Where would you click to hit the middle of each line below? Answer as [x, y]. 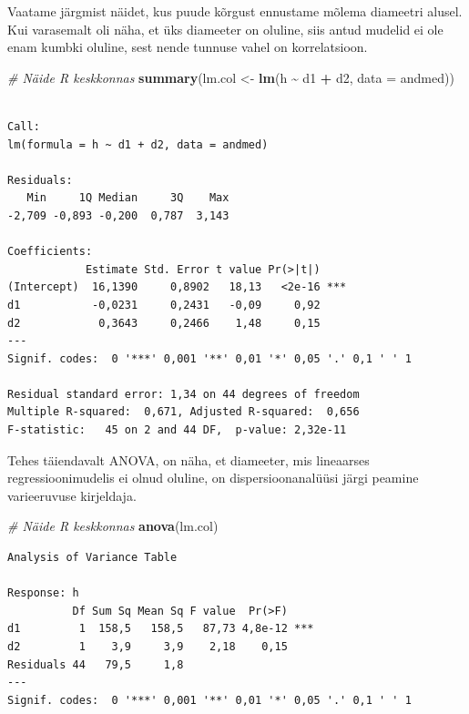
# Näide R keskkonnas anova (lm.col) [113, 526]
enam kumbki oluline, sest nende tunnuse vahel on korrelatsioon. [188, 47]
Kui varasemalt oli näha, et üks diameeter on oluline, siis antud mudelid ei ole [225, 29]
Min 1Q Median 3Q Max [128, 198]
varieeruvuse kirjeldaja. [72, 495]
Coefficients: [50, 252]
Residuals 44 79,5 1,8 [96, 664]
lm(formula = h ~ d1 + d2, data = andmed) [138, 144]
